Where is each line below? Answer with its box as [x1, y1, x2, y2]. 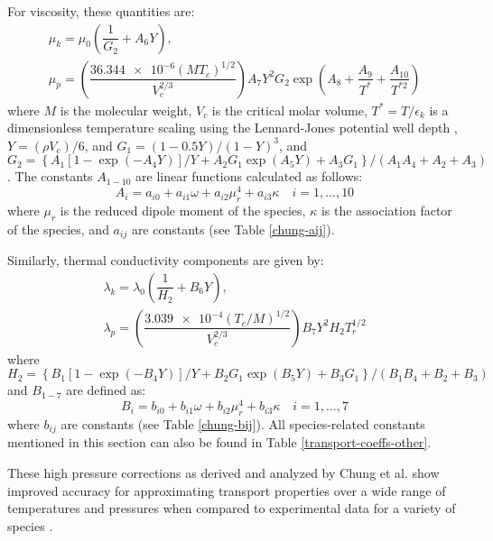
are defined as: [66, 381, 146, 399]
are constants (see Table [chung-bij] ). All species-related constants [60, 414, 425, 433]
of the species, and [7, 219, 109, 238]
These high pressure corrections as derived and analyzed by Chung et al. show [7, 463, 440, 481]
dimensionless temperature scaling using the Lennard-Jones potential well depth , [7, 118, 458, 137]
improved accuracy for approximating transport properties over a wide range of [7, 481, 446, 500]
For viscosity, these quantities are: [7, 2, 195, 20]
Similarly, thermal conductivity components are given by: [7, 251, 324, 270]
